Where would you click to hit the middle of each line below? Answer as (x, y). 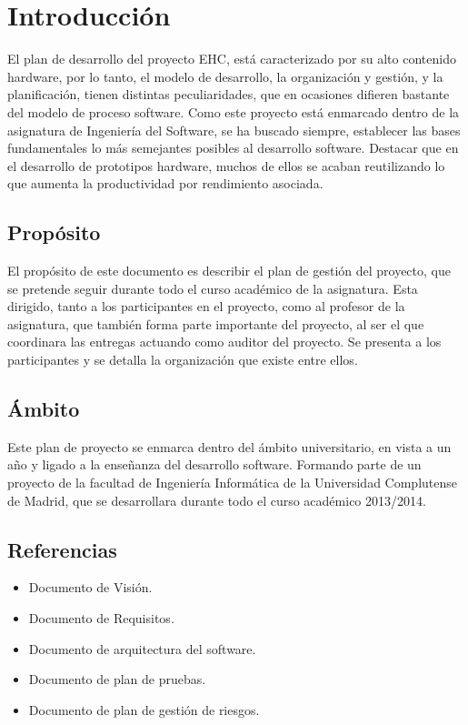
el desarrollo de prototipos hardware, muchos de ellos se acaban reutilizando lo (226, 165)
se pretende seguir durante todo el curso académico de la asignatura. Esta (213, 288)
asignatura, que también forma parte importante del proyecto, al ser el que (216, 323)
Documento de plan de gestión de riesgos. (144, 709)
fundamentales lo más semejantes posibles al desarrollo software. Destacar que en (233, 148)
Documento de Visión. (90, 587)
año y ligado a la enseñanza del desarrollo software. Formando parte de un (214, 464)
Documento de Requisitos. (101, 618)
